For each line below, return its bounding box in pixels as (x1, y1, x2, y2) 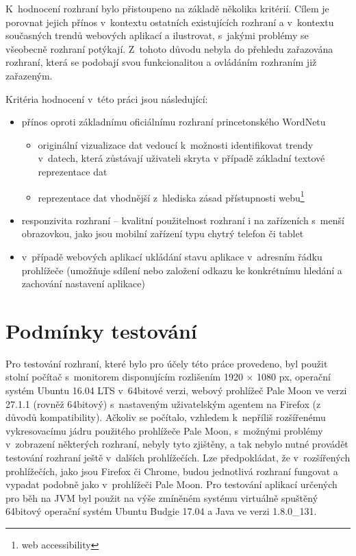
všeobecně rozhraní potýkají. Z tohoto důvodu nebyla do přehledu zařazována (5, 41, 333, 56)
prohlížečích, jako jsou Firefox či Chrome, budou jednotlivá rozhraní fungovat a (5, 463, 338, 478)
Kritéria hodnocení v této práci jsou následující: (5, 91, 208, 106)
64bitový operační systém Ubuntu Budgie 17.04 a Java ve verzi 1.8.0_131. (5, 504, 317, 518)
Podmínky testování (5, 316, 197, 344)
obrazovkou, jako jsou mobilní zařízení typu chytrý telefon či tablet (21, 226, 304, 241)
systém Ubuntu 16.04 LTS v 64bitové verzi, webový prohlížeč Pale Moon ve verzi (5, 383, 347, 398)
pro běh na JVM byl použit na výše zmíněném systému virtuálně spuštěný (5, 490, 318, 505)
